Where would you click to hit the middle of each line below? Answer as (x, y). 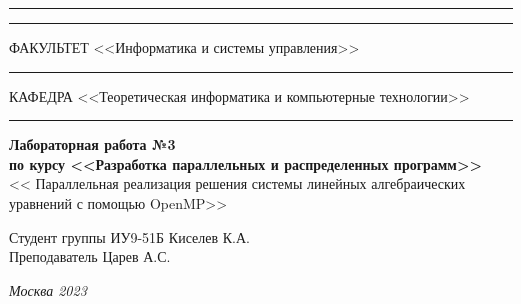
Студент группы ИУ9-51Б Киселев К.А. (129, 236)
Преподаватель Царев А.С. (90, 256)
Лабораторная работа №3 (92, 144)
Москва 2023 (48, 289)
